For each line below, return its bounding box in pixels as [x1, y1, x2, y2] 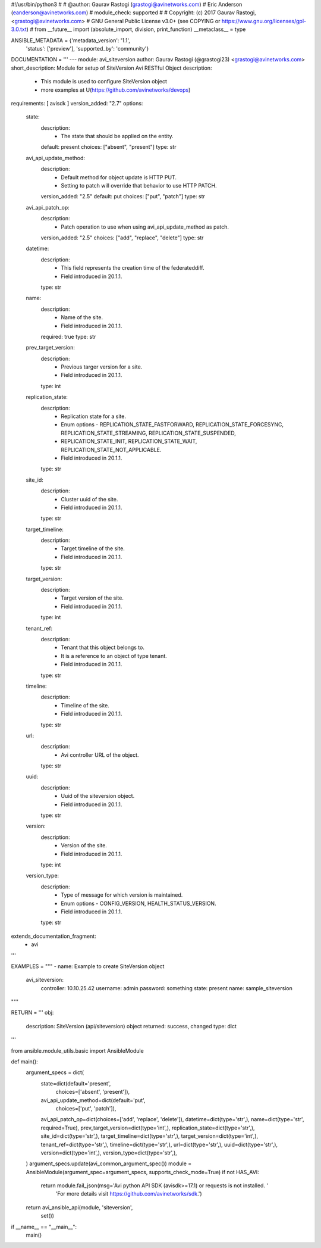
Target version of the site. [61, 594, 124, 601]
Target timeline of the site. [61, 545, 125, 552]
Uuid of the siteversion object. [61, 793, 135, 800]
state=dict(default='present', [40, 1079, 111, 1087]
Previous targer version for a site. [61, 363, 143, 370]
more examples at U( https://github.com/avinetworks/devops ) [40, 86, 191, 93]
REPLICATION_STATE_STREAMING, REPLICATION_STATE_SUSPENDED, [61, 429, 236, 436]
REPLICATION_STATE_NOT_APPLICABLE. [61, 446, 162, 453]
